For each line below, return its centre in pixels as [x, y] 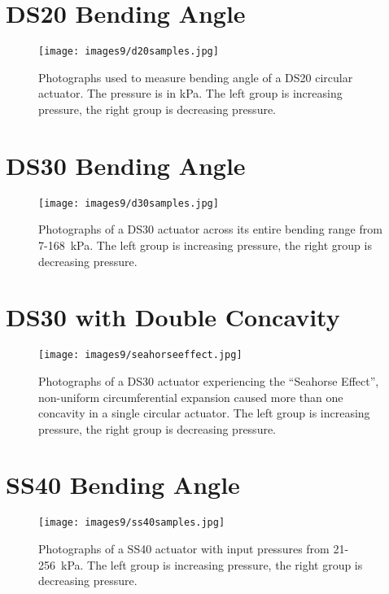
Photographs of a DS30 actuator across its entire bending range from [210, 229]
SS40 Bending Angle [123, 485]
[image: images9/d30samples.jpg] [129, 203]
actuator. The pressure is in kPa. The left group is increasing [190, 93]
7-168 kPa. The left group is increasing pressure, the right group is [205, 245]
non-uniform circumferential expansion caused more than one [191, 397]
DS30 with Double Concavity [173, 317]
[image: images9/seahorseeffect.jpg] [140, 355]
